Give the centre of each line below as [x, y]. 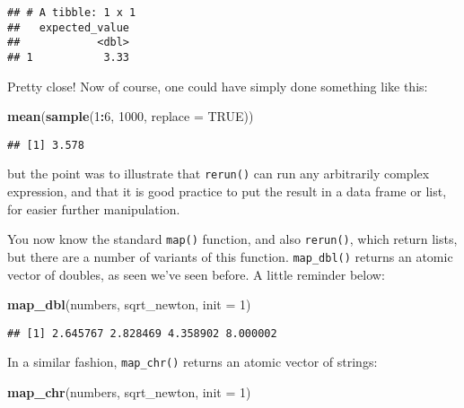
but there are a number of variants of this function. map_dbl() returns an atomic [230, 256]
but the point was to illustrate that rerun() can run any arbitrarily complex [219, 174]
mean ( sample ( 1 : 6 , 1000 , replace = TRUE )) [131, 116]
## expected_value [69, 27]
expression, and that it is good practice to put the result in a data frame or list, [227, 191]
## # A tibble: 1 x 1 [72, 13]
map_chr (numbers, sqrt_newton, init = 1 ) [129, 392]
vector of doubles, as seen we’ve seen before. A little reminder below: [196, 274]
